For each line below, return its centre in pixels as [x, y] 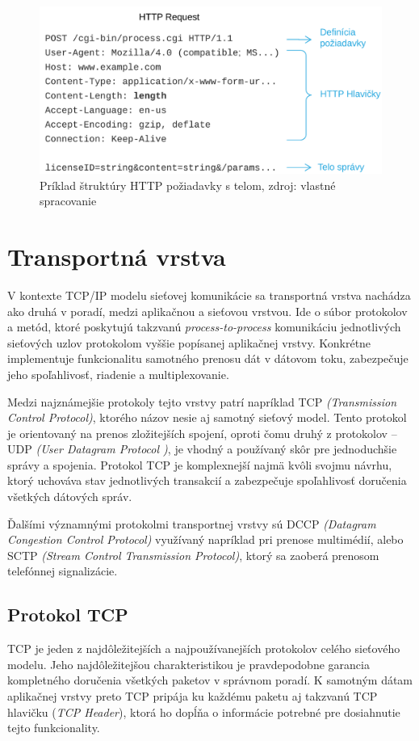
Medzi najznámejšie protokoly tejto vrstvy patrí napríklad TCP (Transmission [202, 401]
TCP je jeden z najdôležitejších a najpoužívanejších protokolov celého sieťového [204, 648]
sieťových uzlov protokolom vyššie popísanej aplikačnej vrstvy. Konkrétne [189, 342]
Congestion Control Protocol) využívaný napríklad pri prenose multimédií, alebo [205, 539]
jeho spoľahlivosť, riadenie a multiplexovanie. [118, 374]
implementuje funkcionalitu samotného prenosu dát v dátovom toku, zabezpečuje [208, 358]
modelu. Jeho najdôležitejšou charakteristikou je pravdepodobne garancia [189, 664]
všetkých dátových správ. [70, 497]
